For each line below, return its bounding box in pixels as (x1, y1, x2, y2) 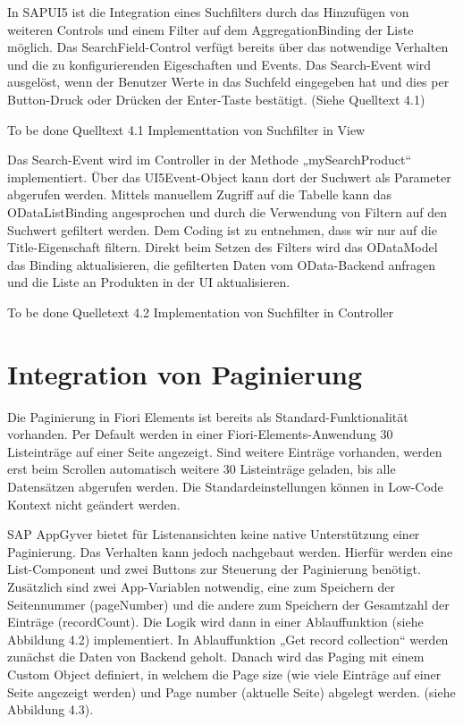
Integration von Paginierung (7, 355, 363, 392)
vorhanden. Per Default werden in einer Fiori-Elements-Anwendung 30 (7, 425, 393, 443)
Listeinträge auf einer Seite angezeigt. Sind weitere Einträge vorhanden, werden (7, 442, 442, 460)
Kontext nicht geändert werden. (7, 494, 181, 513)
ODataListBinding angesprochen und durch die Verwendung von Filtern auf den (7, 202, 447, 221)
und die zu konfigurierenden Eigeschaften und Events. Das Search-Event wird (7, 55, 432, 73)
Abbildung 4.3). (7, 700, 94, 719)
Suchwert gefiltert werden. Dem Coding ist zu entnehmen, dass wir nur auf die (7, 220, 437, 239)
